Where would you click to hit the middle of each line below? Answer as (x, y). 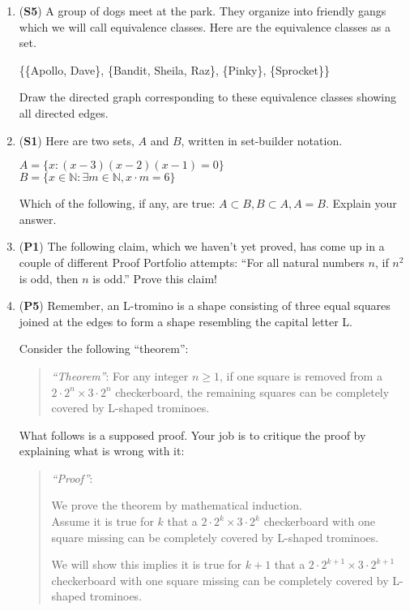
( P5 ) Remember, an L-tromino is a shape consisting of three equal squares (205, 305)
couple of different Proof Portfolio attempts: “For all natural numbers (192, 262)
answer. (38, 219)
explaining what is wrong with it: (102, 451)
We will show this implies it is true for (147, 564)
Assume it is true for (102, 521)
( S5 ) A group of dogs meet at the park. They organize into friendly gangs (203, 11)
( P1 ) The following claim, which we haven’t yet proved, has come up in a (202, 246)
